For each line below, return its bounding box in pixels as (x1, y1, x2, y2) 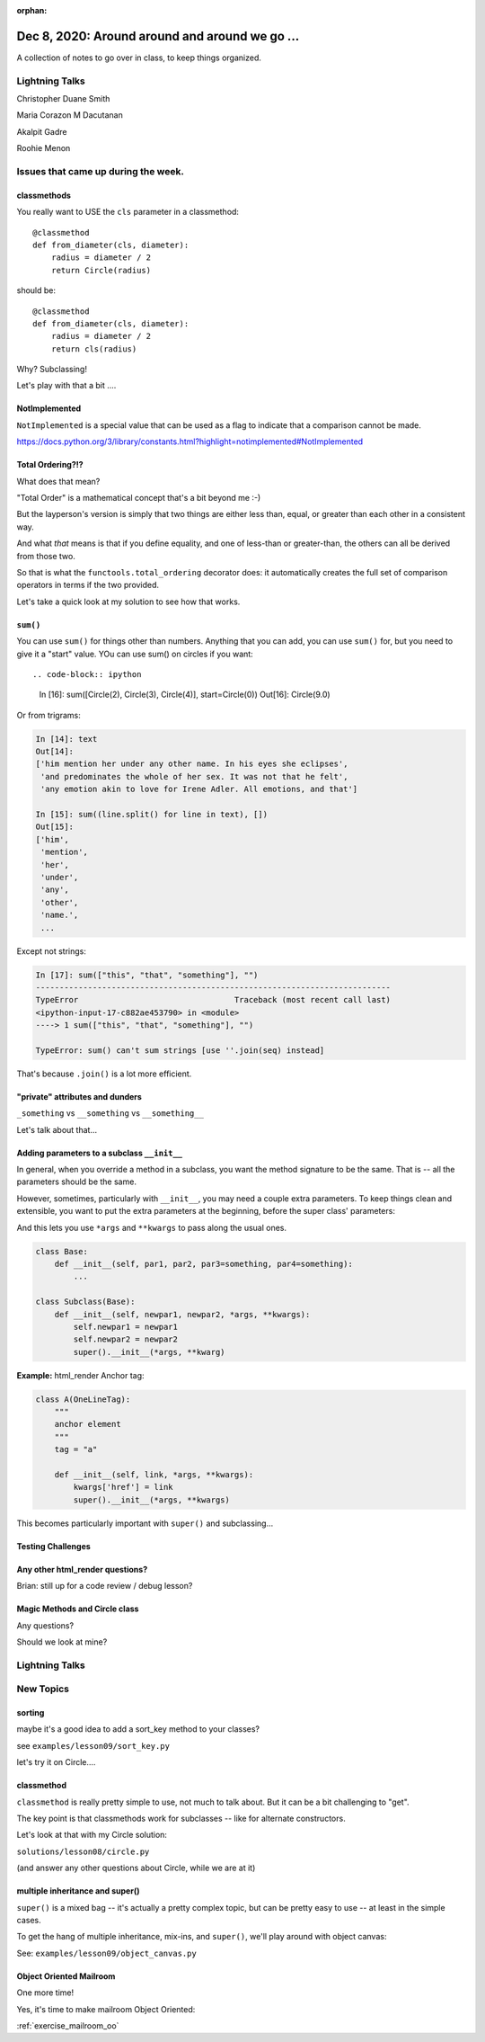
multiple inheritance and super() (16, 1886, 140, 1896)
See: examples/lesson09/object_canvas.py (16, 1948, 197, 1958)
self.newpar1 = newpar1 (73, 1322, 179, 1332)
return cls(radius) (50, 343, 137, 354)
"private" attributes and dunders (16, 1091, 143, 1101)
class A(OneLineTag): (35, 1394, 131, 1404)
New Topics (16, 1682, 69, 1695)
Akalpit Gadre (16, 126, 67, 137)
